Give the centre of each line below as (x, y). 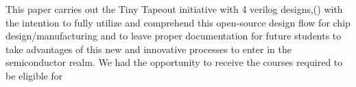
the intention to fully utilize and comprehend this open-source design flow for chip (178, 22)
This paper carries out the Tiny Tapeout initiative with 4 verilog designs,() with (174, 9)
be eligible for (34, 75)
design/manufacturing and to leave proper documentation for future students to (174, 36)
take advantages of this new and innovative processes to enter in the (149, 49)
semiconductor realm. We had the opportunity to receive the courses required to (174, 62)
